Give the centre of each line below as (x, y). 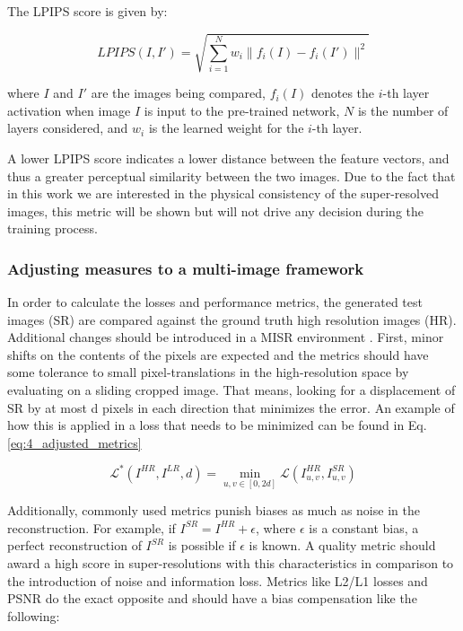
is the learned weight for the (226, 128)
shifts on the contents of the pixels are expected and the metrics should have (218, 354)
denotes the (343, 93)
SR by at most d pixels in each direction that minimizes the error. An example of (231, 407)
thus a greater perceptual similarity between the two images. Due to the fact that (231, 175)
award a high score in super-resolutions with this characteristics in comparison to (231, 562)
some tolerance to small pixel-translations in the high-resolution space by (208, 372)
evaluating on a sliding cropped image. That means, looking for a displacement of (231, 390)
